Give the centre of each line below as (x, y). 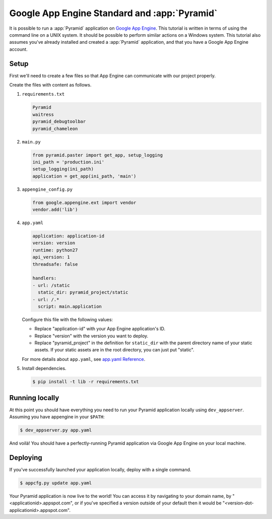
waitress (43, 114)
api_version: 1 (51, 257)
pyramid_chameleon (55, 129)
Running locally (34, 398)
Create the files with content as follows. (50, 85)
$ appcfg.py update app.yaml (56, 483)
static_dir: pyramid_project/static (83, 292)
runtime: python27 (55, 250)
